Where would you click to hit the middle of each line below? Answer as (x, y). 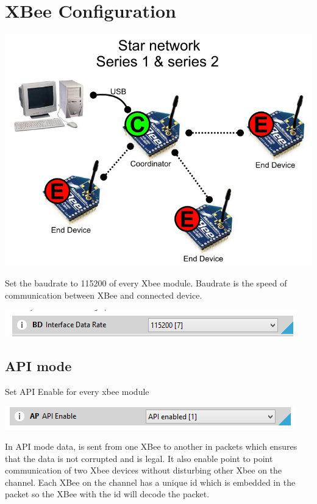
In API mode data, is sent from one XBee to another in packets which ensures (151, 446)
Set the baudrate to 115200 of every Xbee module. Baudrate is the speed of (146, 282)
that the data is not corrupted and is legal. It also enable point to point (139, 458)
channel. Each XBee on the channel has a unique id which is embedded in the (150, 482)
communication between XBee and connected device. (104, 295)
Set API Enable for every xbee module (77, 391)
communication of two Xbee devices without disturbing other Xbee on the (144, 470)
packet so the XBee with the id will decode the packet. (107, 494)
